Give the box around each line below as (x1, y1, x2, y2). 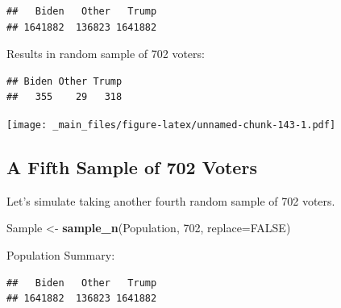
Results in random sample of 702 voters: (6, 45, 205, 62)
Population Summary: (6, 247, 115, 264)
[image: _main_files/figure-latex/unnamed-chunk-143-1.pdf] (6, 119, 336, 131)
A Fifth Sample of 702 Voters (6, 155, 257, 180)
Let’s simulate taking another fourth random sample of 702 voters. (6, 192, 335, 209)
